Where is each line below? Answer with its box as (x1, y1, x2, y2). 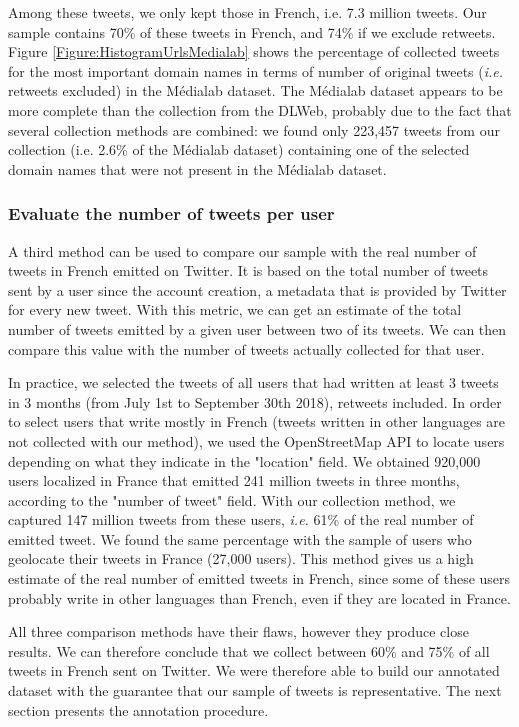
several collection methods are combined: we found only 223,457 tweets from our (8, 119, 500, 140)
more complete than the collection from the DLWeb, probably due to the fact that (8, 99, 512, 120)
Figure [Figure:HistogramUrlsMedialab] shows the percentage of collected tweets (8, 41, 500, 62)
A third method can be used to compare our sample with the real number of (8, 240, 477, 261)
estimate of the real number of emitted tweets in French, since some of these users (8, 568, 511, 589)
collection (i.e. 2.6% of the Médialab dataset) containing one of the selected (8, 139, 470, 160)
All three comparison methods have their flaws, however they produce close (8, 621, 469, 642)
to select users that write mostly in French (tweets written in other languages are (8, 411, 506, 432)
